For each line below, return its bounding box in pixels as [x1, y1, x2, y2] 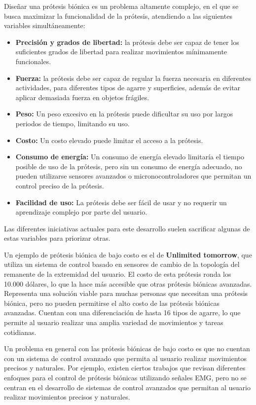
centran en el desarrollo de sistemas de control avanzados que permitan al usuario [4, 382, 251, 392]
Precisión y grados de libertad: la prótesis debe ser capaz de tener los [15, 37, 239, 47]
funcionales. [15, 56, 51, 66]
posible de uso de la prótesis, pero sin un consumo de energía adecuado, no [15, 161, 242, 171]
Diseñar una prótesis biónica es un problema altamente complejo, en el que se [4, 1, 239, 11]
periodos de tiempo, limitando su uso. [15, 118, 130, 128]
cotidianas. [4, 327, 37, 337]
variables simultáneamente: [4, 20, 85, 31]
